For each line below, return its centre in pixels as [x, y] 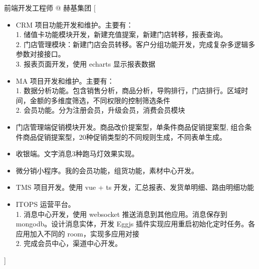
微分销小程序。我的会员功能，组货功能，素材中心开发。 [107, 170]
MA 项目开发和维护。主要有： [65, 80]
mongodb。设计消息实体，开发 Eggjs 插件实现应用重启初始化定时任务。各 [136, 224]
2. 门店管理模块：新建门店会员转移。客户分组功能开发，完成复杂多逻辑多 [136, 44]
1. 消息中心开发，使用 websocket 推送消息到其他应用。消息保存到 [121, 214]
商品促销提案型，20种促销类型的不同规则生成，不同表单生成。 [124, 137]
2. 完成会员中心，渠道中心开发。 [69, 243]
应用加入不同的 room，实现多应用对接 [77, 233]
